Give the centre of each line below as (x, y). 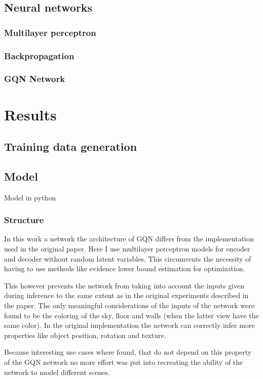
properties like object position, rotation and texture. (85, 335)
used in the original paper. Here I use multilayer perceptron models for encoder (127, 249)
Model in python (30, 197)
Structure (24, 220)
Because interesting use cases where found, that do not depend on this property (128, 352)
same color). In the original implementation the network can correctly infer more (129, 325)
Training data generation (71, 146)
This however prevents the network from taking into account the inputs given (124, 285)
